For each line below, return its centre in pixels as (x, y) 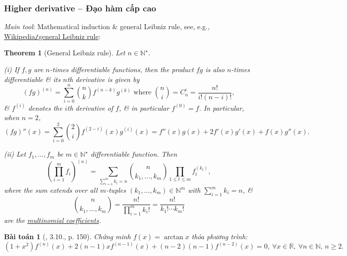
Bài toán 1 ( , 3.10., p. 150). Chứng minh (67, 236)
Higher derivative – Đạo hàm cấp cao (80, 8)
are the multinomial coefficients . (53, 220)
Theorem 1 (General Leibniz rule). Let (65, 53)
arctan (173, 237)
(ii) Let (15, 154)
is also (215, 69)
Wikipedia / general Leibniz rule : (52, 36)
